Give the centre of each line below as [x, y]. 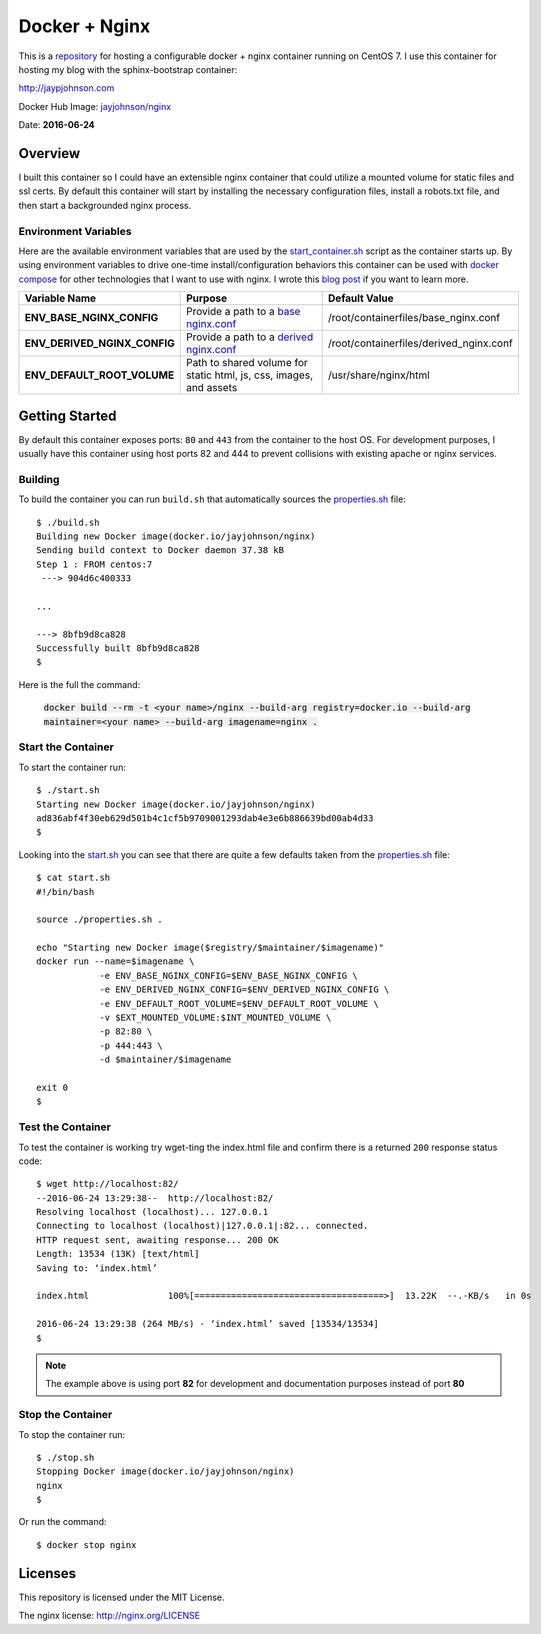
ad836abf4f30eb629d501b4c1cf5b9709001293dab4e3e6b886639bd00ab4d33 [205, 818]
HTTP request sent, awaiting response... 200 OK [157, 1239]
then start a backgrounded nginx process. [105, 205]
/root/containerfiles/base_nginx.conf [414, 318]
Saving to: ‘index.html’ [97, 1268]
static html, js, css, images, [249, 375]
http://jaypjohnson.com [66, 88]
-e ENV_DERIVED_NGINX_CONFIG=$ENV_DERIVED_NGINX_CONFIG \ [244, 989]
